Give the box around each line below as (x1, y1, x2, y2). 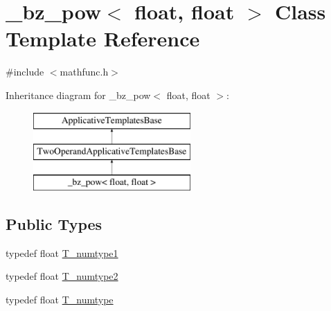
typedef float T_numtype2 (6, 269, 118, 283)
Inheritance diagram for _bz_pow (6, 87, 151, 102)
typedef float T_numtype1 (6, 245, 118, 260)
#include (6, 64, 44, 79)
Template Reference (6, 24, 200, 53)
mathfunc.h (60, 64, 109, 79)
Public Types (6, 213, 102, 234)
